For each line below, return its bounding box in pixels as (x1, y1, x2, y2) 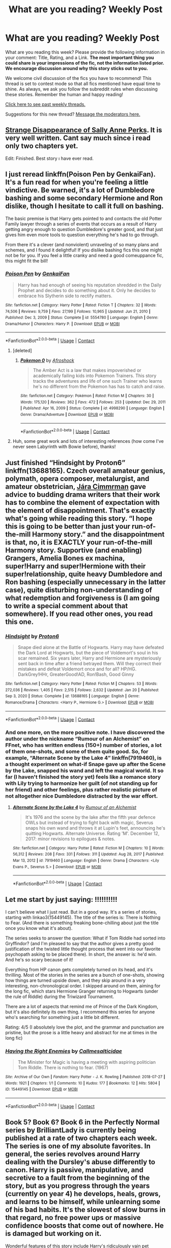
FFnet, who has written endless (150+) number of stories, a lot (5, 742, 162, 749)
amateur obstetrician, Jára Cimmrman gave (5, 482, 147, 491)
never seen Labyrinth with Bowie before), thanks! (12, 444, 116, 450)
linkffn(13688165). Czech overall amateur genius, (5, 466, 165, 475)
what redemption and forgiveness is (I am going (5, 593, 160, 602)
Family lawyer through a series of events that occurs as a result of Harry (5, 220, 157, 227)
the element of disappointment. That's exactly (5, 506, 155, 515)
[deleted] (12, 348, 32, 354)
